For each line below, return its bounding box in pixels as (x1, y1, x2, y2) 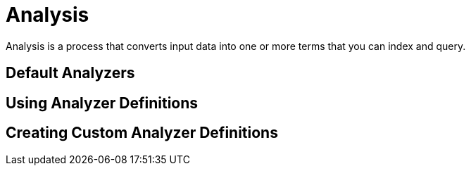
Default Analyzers (6, 64, 135, 82)
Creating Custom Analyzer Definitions (6, 124, 278, 142)
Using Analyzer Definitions (6, 94, 199, 112)
